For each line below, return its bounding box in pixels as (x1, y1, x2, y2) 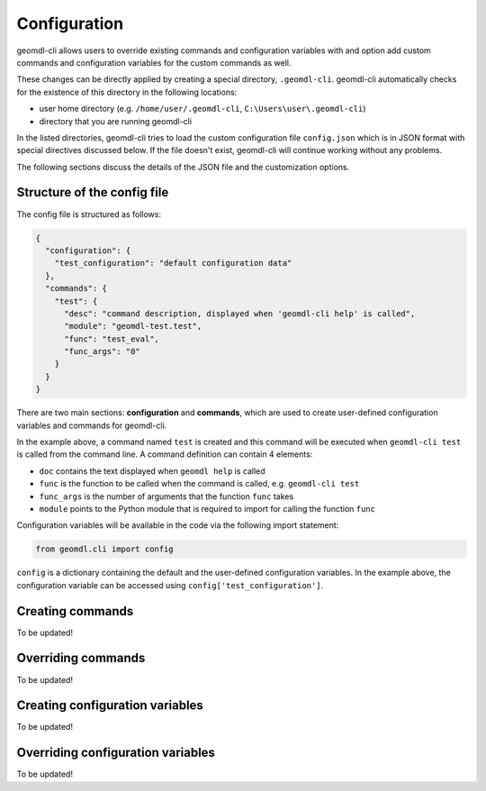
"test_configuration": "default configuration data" (54, 258, 292, 268)
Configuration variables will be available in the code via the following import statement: (16, 520, 339, 531)
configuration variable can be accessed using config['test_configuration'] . (16, 579, 324, 590)
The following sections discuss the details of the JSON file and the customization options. (16, 161, 350, 172)
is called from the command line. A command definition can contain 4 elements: (16, 449, 313, 459)
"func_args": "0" (64, 347, 141, 357)
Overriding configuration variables (16, 745, 216, 760)
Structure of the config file (16, 185, 169, 200)
